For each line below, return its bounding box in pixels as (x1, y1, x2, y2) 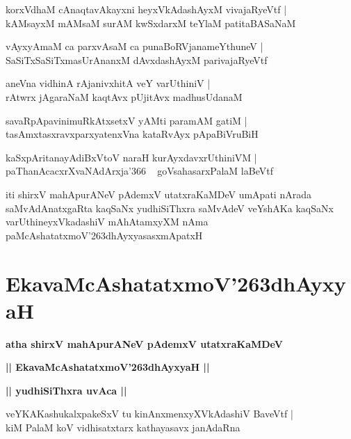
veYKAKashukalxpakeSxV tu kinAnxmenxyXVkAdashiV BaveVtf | (6, 406, 293, 421)
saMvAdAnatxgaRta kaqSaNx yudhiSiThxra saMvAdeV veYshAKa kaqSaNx (6, 200, 334, 215)
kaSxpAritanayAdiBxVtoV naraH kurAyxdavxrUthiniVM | (6, 150, 257, 164)
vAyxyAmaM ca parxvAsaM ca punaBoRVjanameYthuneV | (6, 39, 263, 54)
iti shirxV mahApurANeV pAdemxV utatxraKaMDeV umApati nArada (6, 186, 311, 201)
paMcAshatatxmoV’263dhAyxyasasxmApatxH (6, 228, 203, 242)
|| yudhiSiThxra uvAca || (6, 383, 127, 397)
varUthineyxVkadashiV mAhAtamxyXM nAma (6, 214, 209, 229)
